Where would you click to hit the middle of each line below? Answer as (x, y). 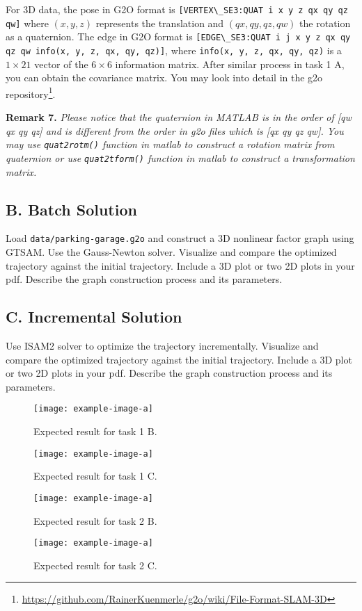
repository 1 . (31, 92)
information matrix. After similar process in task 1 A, (230, 64)
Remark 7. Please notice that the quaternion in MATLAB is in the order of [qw (179, 117)
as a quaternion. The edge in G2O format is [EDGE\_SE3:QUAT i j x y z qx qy (178, 36)
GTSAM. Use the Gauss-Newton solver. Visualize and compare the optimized (171, 252)
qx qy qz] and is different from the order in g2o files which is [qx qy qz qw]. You (175, 130)
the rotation (325, 23)
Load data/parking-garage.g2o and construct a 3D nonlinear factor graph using (180, 238)
